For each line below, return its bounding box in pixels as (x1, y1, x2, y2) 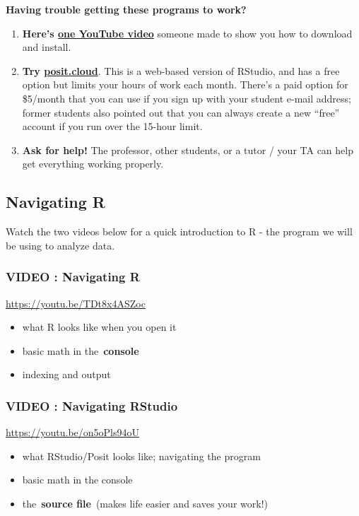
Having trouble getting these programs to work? (6, 2, 247, 16)
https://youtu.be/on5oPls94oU (6, 425, 139, 440)
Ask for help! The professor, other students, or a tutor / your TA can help (22, 142, 353, 157)
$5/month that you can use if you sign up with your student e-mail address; (22, 90, 351, 105)
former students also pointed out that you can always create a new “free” (22, 105, 340, 119)
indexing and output (22, 367, 111, 382)
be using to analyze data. (6, 238, 115, 252)
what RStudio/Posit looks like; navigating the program (22, 448, 261, 463)
